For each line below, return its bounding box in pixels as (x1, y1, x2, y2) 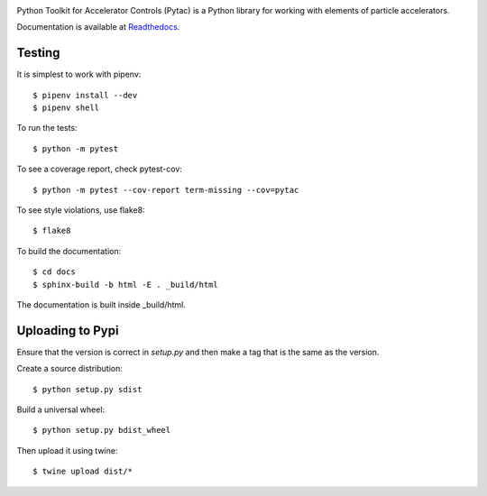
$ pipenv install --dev (32, 90, 138, 100)
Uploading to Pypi (16, 323, 119, 338)
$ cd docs (32, 267, 76, 277)
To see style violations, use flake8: (16, 205, 145, 216)
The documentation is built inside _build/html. (16, 299, 187, 310)
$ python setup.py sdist (32, 384, 142, 394)
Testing (16, 45, 60, 60)
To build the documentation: (16, 245, 122, 256)
